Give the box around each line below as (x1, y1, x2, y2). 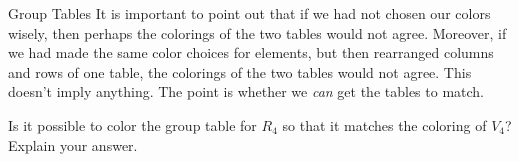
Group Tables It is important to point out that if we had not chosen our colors (8, 3, 491, 23)
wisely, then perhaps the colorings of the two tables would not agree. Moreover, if (8, 22, 507, 43)
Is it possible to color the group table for (8, 114, 257, 135)
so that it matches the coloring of (282, 114, 487, 135)
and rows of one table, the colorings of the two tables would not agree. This (8, 61, 472, 82)
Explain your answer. (8, 134, 138, 155)
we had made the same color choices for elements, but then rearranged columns (8, 42, 494, 63)
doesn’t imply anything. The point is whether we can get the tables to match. (8, 81, 485, 102)
